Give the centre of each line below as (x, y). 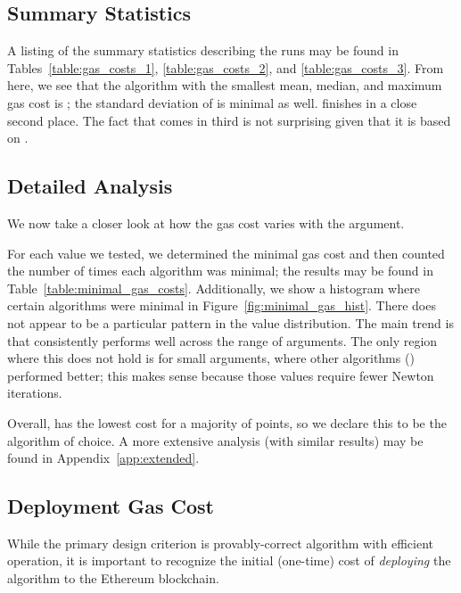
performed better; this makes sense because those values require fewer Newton (221, 375)
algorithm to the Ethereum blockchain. (113, 578)
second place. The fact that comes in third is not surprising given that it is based (229, 120)
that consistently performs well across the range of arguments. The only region (222, 340)
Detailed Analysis (90, 186)
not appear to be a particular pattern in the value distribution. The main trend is (230, 322)
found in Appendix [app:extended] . (103, 458)
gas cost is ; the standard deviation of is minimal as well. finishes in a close (212, 102)
